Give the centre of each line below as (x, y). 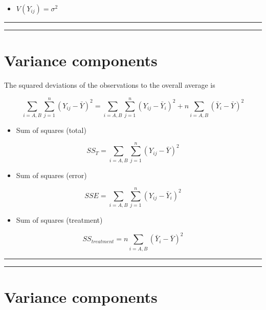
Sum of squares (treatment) (59, 220)
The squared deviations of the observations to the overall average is (110, 85)
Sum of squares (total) (51, 130)
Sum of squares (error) (51, 175)
